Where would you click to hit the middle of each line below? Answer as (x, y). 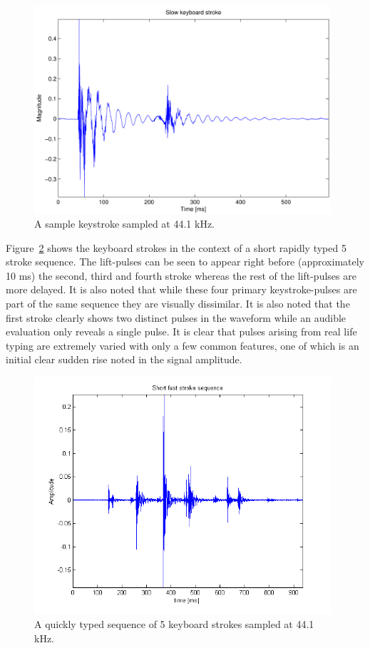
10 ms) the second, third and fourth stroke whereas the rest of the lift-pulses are (181, 275)
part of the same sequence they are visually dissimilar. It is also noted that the (178, 304)
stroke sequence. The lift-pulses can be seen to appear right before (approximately (185, 262)
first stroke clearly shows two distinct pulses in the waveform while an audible (176, 317)
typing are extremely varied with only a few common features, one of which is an (183, 345)
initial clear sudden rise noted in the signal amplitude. (124, 359)
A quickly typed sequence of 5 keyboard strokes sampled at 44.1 (174, 624)
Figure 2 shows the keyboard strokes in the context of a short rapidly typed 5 (176, 247)
